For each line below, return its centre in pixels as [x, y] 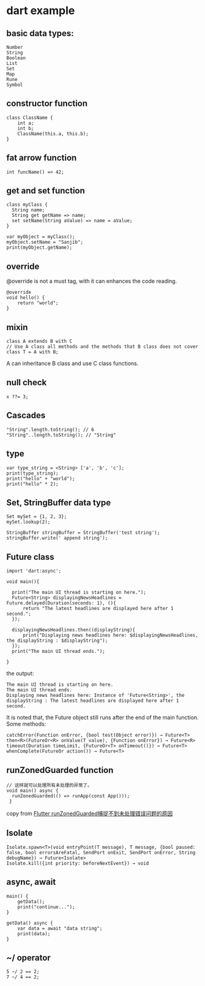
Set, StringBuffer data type [59, 502]
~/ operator [28, 958]
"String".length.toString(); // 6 [50, 429]
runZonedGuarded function [60, 770]
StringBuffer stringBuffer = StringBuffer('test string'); [83, 533]
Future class [30, 557]
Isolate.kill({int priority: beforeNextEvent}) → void [78, 863]
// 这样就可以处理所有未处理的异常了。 [49, 785]
